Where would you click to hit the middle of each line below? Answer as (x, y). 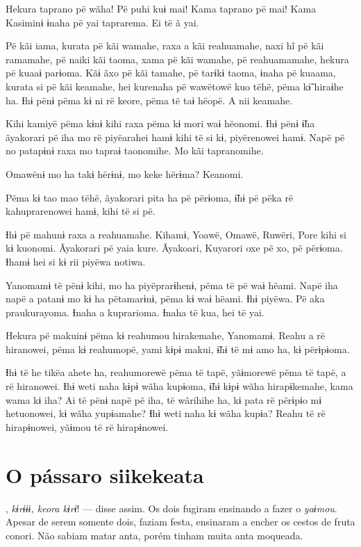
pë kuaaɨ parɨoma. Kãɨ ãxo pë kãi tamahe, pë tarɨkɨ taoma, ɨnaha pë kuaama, (171, 73)
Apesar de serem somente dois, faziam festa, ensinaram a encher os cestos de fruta (180, 522)
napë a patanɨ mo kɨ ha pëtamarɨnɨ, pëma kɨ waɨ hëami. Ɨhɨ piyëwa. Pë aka (165, 299)
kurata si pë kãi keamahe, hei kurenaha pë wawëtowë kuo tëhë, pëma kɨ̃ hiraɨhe (175, 86)
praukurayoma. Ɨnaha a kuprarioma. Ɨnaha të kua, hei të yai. (135, 312)
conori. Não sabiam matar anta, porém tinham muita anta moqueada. (154, 535)
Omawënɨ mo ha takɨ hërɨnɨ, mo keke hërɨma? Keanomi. (125, 173)
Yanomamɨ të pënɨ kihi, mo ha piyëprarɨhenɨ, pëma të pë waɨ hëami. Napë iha (172, 285)
